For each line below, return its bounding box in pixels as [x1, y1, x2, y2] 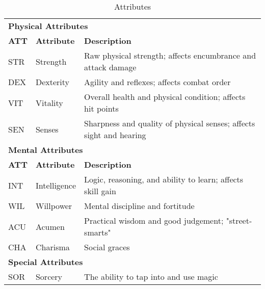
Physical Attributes [8, 20, 88, 32]
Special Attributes [8, 256, 83, 268]
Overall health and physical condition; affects [84, 91, 246, 102]
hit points [84, 102, 119, 114]
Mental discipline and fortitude [84, 200, 195, 212]
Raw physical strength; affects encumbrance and [84, 49, 256, 61]
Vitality [35, 96, 63, 109]
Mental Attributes [8, 144, 83, 155]
